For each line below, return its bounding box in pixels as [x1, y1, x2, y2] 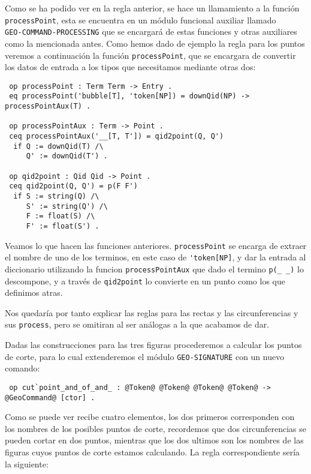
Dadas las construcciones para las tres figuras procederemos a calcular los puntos [5, 338, 302, 351]
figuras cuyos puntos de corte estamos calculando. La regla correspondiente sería [5, 446, 300, 458]
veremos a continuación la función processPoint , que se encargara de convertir [5, 49, 296, 61]
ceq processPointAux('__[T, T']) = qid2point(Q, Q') [9, 132, 224, 141]
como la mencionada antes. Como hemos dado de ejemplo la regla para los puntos [5, 37, 305, 49]
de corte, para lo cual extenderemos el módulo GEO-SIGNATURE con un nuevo [5, 350, 285, 362]
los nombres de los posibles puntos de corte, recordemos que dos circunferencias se [5, 422, 306, 434]
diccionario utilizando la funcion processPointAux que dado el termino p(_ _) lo [5, 262, 304, 275]
